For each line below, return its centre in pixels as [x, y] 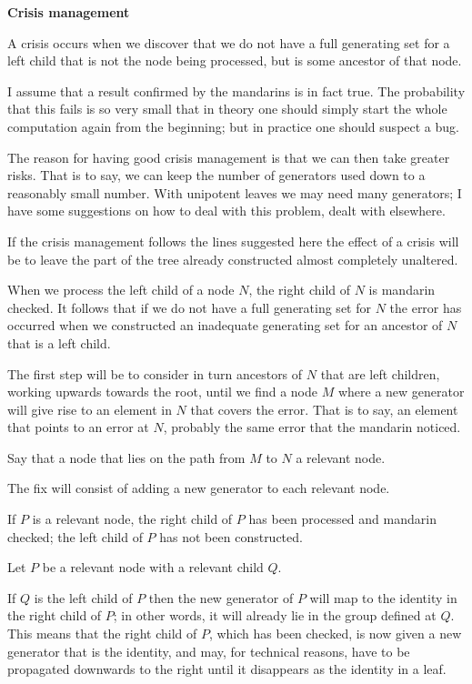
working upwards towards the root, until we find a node [162, 392]
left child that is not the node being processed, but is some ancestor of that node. [235, 60]
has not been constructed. [231, 536]
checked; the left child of [75, 536]
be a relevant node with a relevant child [153, 567]
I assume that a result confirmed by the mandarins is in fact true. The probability [236, 91]
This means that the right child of [102, 634]
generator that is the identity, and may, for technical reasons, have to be [209, 651]
